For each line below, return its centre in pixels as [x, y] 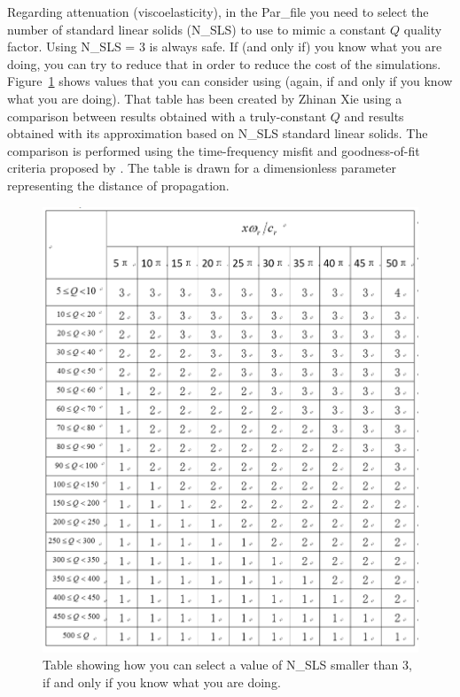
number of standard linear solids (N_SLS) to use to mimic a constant [197, 29]
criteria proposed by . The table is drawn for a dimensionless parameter [202, 168]
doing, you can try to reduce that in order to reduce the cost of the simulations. [224, 63]
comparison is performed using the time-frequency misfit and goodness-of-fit [214, 150]
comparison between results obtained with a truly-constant [167, 116]
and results [374, 116]
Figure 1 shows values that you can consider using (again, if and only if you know [230, 81]
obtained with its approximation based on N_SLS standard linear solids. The [218, 133]
